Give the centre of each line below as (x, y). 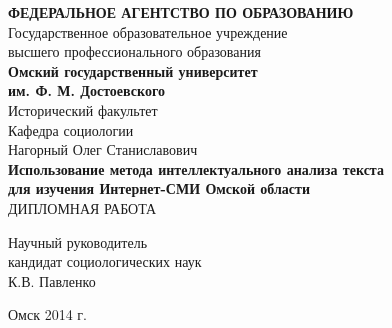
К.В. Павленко (52, 280)
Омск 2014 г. (47, 314)
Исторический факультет (83, 109)
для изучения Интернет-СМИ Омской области (159, 188)
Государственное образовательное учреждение (148, 31)
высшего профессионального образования (134, 51)
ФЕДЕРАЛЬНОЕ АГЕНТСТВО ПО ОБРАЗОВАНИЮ (181, 12)
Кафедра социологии (71, 129)
